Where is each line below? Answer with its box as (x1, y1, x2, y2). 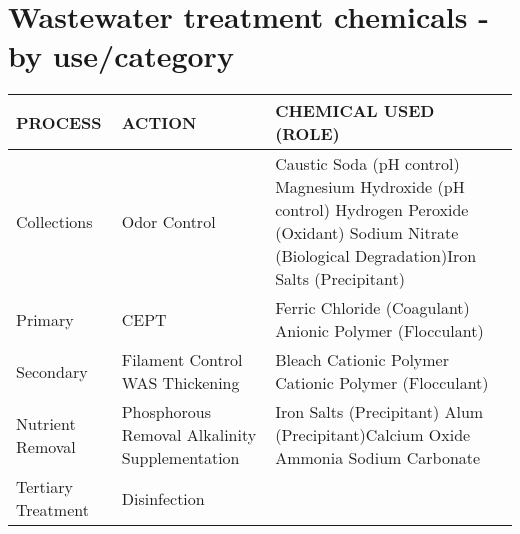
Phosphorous (121, 400, 212, 424)
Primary (16, 307, 74, 331)
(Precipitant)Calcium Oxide (275, 423, 471, 447)
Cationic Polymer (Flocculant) (275, 371, 489, 395)
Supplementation (121, 446, 240, 470)
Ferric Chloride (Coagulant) (275, 296, 470, 320)
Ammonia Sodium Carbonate (275, 446, 481, 470)
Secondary (16, 359, 88, 383)
